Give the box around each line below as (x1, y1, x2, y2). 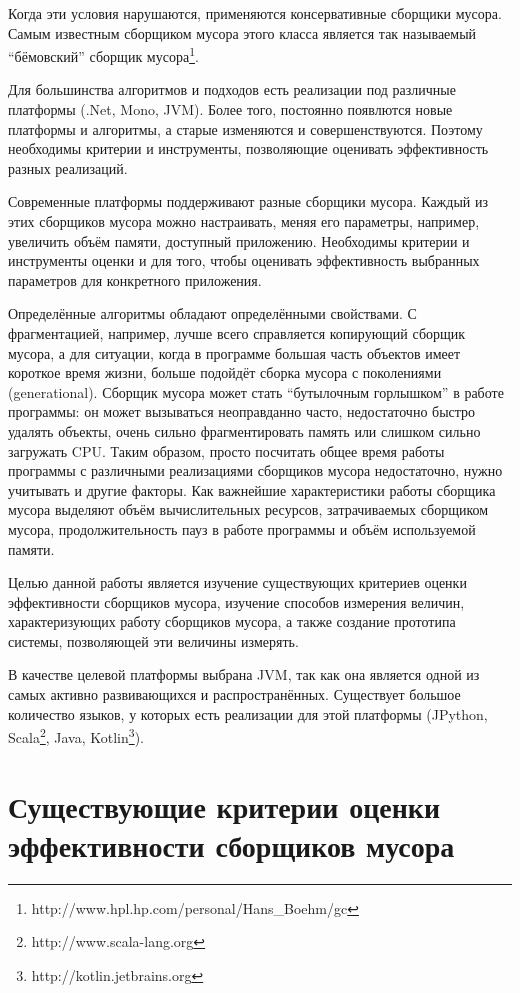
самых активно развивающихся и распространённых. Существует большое (8, 684, 461, 705)
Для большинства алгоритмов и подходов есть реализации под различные (8, 79, 456, 100)
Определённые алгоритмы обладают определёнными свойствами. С (8, 303, 417, 324)
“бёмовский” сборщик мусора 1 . (8, 43, 199, 66)
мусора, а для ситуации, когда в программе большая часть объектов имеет (8, 342, 461, 363)
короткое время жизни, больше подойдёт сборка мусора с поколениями (8, 362, 442, 383)
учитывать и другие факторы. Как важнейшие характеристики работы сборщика (8, 479, 496, 500)
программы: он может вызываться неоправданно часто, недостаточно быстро (8, 401, 476, 422)
